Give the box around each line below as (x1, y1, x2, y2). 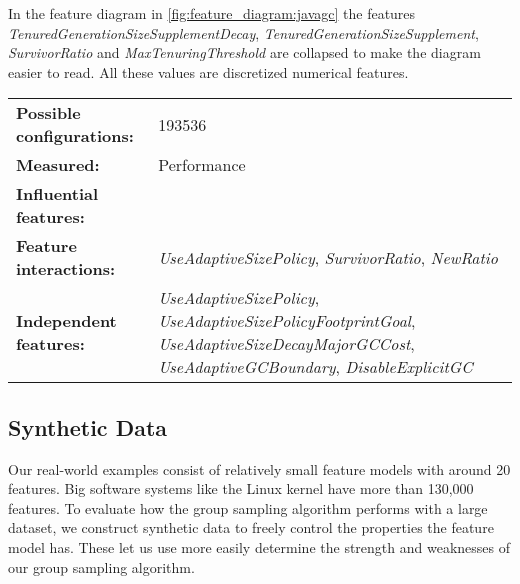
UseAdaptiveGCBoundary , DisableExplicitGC (158, 355, 473, 379)
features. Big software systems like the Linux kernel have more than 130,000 (8, 478, 474, 499)
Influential (16, 182, 99, 206)
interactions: (16, 257, 116, 281)
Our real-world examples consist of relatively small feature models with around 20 (8, 458, 511, 479)
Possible (16, 101, 81, 125)
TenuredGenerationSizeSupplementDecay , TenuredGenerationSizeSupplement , (8, 22, 479, 43)
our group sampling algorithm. (8, 556, 195, 577)
